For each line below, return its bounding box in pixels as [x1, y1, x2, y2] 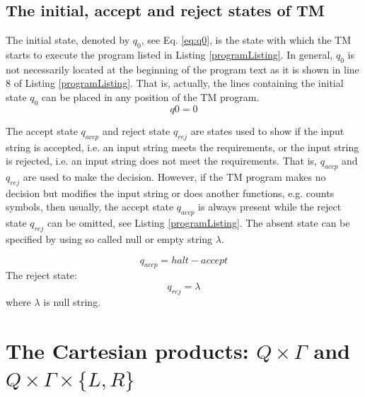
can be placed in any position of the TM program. [41, 89, 260, 104]
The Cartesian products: [6, 336, 249, 365]
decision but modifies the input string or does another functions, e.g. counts [6, 185, 335, 200]
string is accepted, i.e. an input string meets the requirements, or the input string [6, 139, 359, 154]
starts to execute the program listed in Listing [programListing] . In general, [6, 47, 333, 61]
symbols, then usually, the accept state [6, 199, 174, 214]
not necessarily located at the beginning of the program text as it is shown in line [6, 61, 359, 76]
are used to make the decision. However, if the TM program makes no [23, 169, 326, 184]
